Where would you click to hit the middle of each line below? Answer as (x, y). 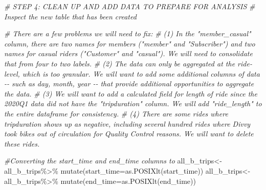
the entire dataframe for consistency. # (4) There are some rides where (116, 113)
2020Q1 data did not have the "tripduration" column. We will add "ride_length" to (133, 103)
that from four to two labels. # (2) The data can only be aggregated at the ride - (128, 63)
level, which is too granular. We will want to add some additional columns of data (132, 73)
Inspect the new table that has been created (70, 16)
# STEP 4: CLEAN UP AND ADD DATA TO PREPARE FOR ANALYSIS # (130, 6)
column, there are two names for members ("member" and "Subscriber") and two (130, 43)
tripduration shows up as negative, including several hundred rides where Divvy (127, 123)
